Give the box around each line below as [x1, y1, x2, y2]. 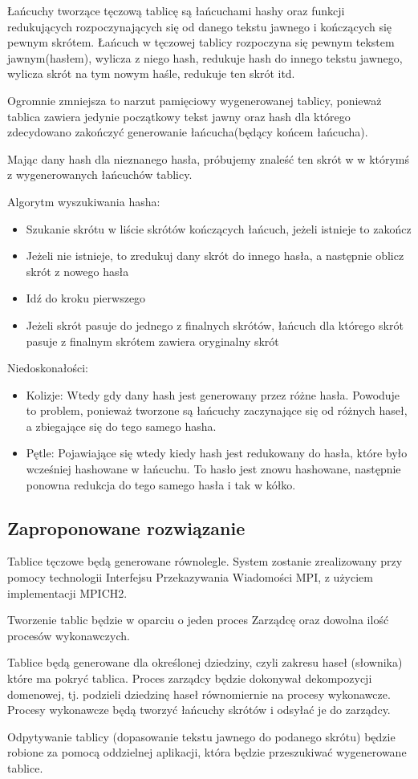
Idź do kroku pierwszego [26, 290, 146, 306]
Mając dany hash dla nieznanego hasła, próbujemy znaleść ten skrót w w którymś [7, 150, 410, 167]
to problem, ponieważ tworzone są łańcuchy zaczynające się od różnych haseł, [26, 402, 408, 419]
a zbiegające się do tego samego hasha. [26, 417, 217, 434]
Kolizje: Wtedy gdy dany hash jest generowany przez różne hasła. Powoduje [26, 386, 400, 403]
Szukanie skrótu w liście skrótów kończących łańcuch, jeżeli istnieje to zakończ [26, 220, 412, 237]
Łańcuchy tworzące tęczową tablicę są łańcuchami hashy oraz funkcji [7, 2, 345, 18]
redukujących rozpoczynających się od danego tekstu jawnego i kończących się [7, 18, 392, 34]
